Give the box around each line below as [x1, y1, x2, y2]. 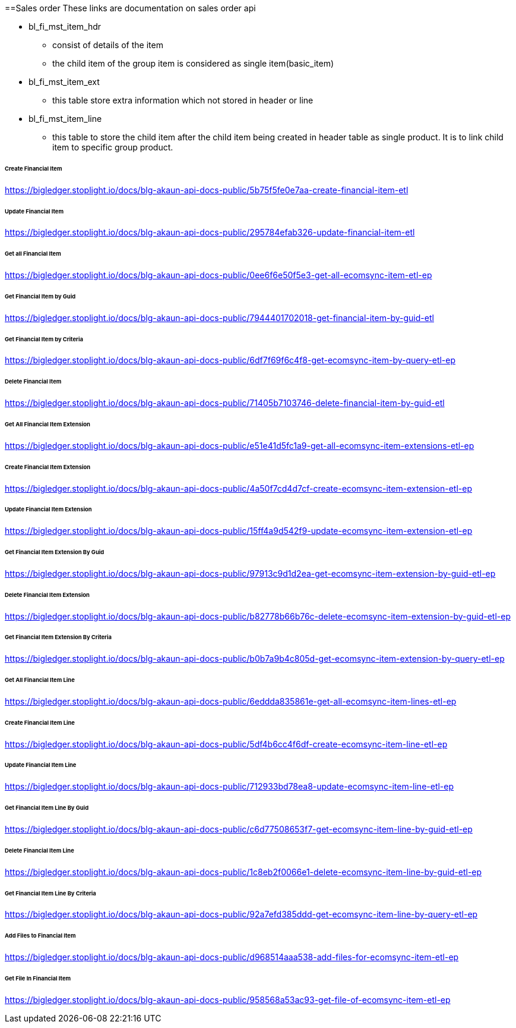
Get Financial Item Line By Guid [5, 804, 89, 812]
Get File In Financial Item [5, 974, 71, 982]
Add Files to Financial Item [5, 932, 76, 939]
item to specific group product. [52, 142, 173, 152]
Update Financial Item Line [5, 762, 77, 769]
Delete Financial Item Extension [5, 591, 90, 598]
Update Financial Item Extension [5, 506, 92, 513]
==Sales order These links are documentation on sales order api [5, 3, 256, 13]
